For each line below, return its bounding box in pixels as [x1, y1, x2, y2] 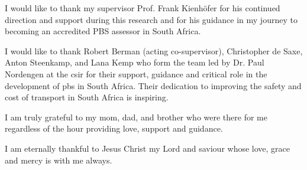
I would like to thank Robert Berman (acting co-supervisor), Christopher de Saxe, [5, 44, 303, 57]
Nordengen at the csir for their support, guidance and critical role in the [5, 67, 267, 80]
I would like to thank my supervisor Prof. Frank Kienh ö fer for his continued [5, 2, 280, 14]
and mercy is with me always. [5, 153, 112, 166]
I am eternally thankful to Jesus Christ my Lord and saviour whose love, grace [5, 142, 290, 154]
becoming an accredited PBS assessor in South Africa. [5, 25, 201, 37]
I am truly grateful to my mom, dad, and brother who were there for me [5, 110, 267, 123]
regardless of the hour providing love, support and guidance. [5, 122, 223, 135]
